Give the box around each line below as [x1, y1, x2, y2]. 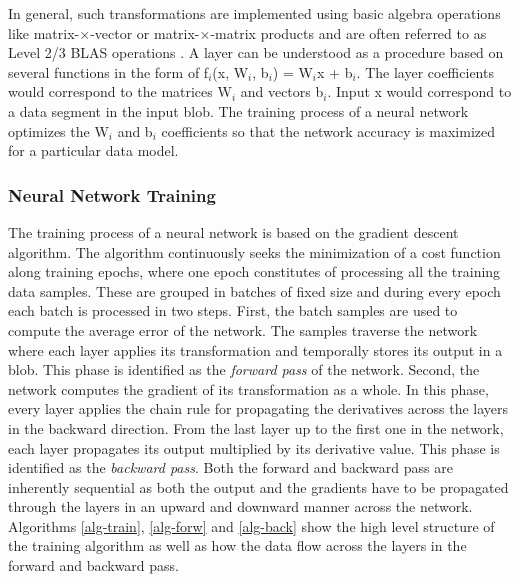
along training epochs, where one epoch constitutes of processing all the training [8, 261, 501, 282]
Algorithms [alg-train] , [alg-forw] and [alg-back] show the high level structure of [8, 515, 495, 536]
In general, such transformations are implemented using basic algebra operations [8, 3, 501, 23]
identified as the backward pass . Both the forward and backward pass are [8, 457, 453, 478]
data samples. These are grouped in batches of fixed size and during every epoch [8, 280, 501, 301]
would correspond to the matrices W [8, 81, 232, 102]
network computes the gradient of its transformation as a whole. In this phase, [8, 378, 489, 399]
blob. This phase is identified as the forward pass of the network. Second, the [8, 359, 480, 380]
